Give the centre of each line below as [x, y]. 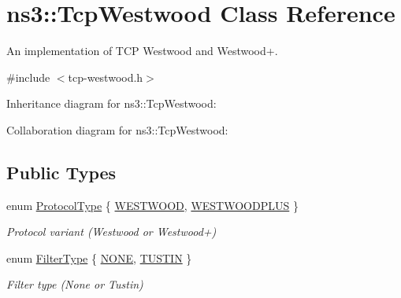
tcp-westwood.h [106, 77]
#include [28, 77]
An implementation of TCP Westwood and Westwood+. [142, 51]
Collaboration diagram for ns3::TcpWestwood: [117, 129]
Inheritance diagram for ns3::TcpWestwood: [111, 103]
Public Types [61, 172]
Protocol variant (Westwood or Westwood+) [111, 232]
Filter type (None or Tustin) [75, 284]
